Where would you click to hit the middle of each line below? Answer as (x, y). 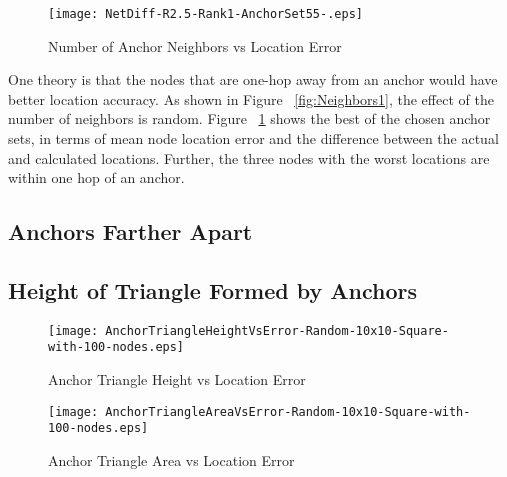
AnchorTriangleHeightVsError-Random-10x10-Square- (277, 330)
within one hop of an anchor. (96, 177)
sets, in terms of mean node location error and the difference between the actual (253, 138)
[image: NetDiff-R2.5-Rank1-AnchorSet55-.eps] (205, 14)
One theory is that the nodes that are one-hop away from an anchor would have (253, 79)
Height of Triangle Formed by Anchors (212, 289)
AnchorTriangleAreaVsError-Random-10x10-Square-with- (288, 411)
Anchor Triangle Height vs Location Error (177, 379)
